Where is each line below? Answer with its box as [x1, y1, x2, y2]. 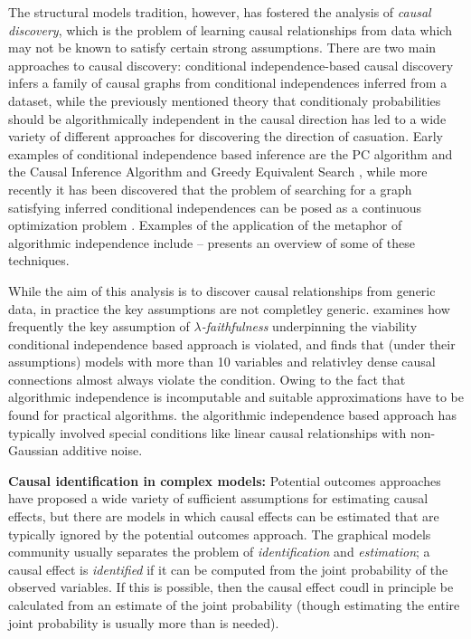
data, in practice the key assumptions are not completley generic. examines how [8, 299, 450, 318]
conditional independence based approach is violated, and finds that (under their [8, 334, 456, 353]
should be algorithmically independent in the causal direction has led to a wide [8, 109, 447, 128]
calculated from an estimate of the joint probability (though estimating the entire [8, 596, 460, 614]
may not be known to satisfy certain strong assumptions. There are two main [8, 38, 437, 57]
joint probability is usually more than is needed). [8, 613, 279, 632]
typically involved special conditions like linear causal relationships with [8, 423, 407, 442]
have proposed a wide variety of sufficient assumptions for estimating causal [8, 489, 429, 508]
